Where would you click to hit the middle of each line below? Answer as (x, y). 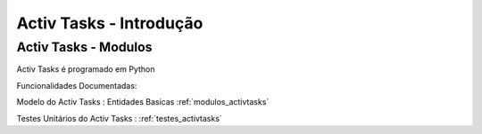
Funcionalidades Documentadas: (77, 85)
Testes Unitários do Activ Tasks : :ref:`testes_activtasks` (119, 118)
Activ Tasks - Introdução (110, 23)
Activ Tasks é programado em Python (86, 69)
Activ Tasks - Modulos (84, 47)
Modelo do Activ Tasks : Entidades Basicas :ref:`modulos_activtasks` (143, 102)
